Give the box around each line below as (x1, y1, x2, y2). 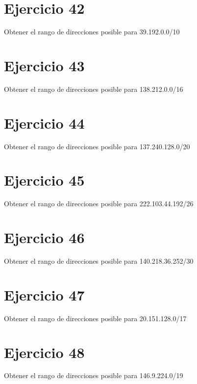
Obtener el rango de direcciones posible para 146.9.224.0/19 (4, 370, 183, 381)
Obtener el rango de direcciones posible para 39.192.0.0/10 (4, 27, 180, 37)
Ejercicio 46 (4, 227, 85, 247)
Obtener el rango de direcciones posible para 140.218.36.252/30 (4, 256, 194, 266)
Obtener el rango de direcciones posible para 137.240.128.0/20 (4, 141, 190, 151)
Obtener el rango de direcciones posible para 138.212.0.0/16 (4, 83, 183, 94)
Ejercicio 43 (4, 55, 85, 75)
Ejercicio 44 (4, 112, 85, 133)
